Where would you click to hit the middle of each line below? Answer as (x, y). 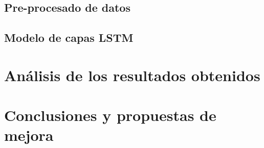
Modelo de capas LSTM (69, 38)
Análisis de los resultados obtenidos (132, 75)
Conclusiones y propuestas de (110, 115)
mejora (29, 135)
